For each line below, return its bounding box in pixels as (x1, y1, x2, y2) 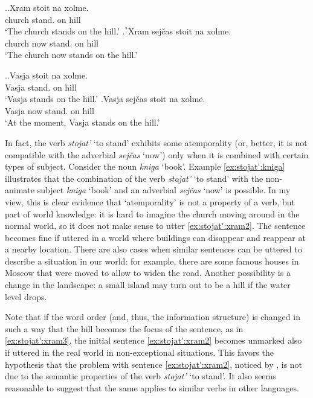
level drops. (5, 290, 47, 303)
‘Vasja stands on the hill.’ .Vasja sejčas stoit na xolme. (5, 92, 205, 105)
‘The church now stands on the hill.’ (5, 48, 138, 61)
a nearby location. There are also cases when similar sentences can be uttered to (5, 243, 302, 255)
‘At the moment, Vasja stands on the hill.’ (5, 116, 160, 129)
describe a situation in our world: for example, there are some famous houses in (5, 254, 299, 267)
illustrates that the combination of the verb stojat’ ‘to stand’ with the (5, 172, 263, 184)
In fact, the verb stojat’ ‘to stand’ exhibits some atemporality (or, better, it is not (5, 136, 308, 149)
